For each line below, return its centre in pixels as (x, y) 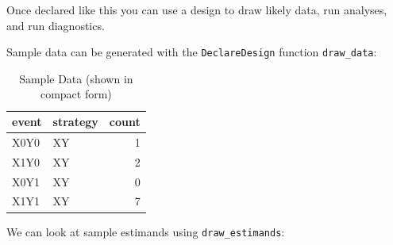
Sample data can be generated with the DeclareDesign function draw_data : (192, 52)
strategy (75, 122)
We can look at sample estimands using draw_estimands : (146, 231)
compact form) (76, 94)
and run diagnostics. (56, 25)
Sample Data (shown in (76, 78)
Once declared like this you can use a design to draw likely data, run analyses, (197, 10)
